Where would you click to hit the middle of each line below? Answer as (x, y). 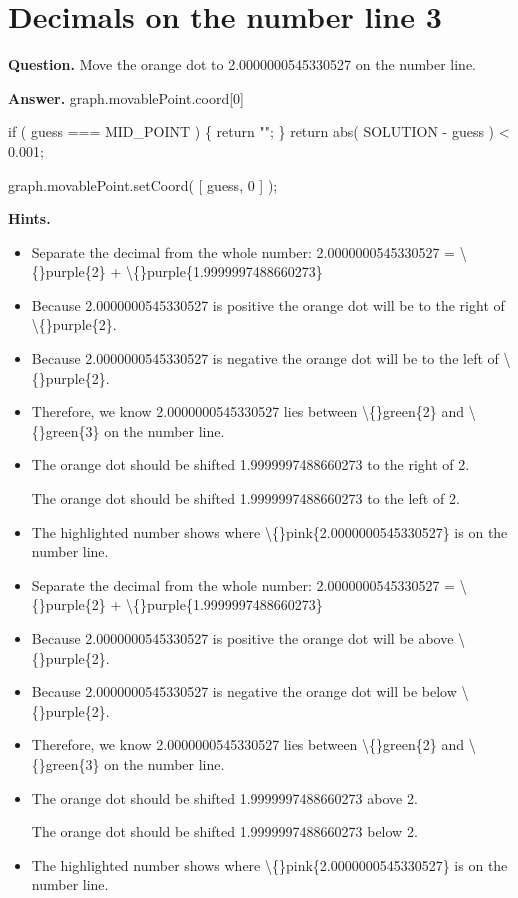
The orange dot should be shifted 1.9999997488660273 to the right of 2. (250, 464)
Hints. (29, 218)
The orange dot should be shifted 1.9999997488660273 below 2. (224, 831)
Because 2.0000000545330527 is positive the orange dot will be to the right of (268, 304)
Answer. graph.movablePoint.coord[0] (126, 97)
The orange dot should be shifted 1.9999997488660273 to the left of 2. (245, 498)
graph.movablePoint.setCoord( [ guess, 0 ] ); (143, 184)
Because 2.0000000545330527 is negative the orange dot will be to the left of (265, 358)
